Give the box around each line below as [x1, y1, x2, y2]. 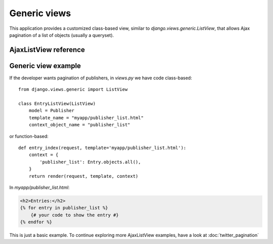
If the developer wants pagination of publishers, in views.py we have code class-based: [9, 75, 192, 81]
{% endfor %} [20, 219, 53, 225]
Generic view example [9, 61, 81, 70]
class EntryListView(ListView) [18, 101, 96, 107]
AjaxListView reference [9, 45, 85, 54]
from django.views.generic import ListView [18, 86, 128, 92]
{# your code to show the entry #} [30, 212, 119, 218]
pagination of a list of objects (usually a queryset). [9, 32, 114, 38]
